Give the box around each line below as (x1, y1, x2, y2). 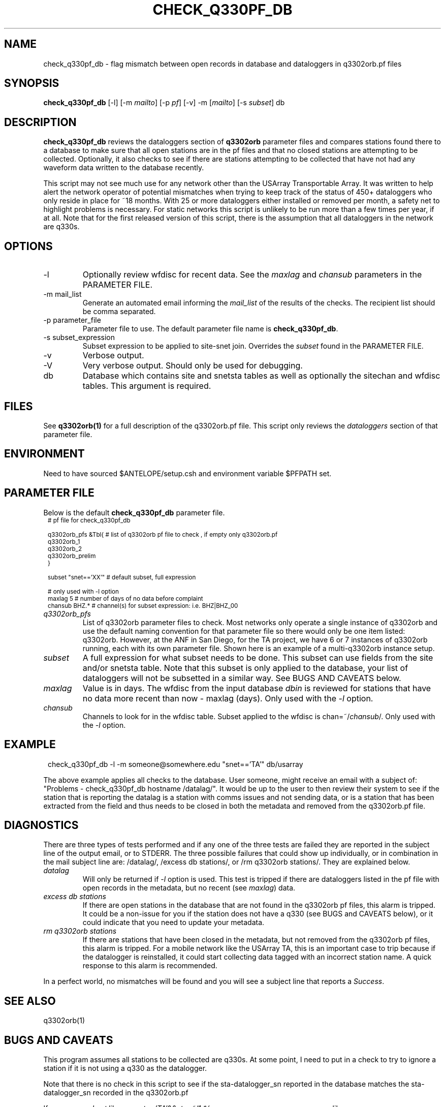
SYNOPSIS (4, 77, 59, 90)
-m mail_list (43, 290, 82, 299)
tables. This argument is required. (82, 381, 211, 391)
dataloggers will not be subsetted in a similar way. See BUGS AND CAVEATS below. (82, 672, 401, 683)
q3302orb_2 (48, 545, 82, 552)
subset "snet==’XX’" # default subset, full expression (48, 573, 196, 581)
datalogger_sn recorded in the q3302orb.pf (43, 1088, 188, 1097)
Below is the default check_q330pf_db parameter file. (43, 508, 225, 517)
